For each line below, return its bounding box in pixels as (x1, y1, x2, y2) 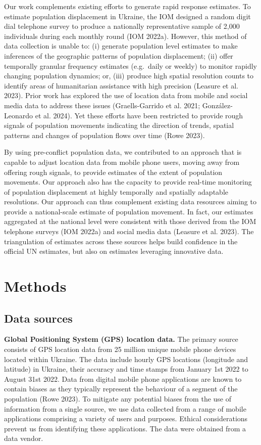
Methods (4, 276, 67, 296)
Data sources (4, 310, 73, 326)
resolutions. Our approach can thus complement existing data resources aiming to (4, 196, 256, 207)
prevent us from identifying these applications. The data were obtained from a (4, 423, 246, 433)
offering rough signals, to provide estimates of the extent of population (4, 166, 223, 177)
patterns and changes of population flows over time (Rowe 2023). (4, 129, 205, 140)
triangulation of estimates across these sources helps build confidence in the (4, 236, 238, 246)
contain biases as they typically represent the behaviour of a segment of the (4, 383, 238, 394)
